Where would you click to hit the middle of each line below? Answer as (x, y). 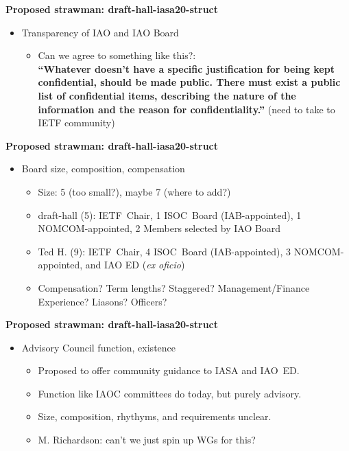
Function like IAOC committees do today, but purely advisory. (170, 393)
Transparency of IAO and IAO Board (100, 32)
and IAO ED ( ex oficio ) (135, 265)
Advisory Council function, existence (99, 347)
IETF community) (76, 123)
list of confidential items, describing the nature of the (167, 95)
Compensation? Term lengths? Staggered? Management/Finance (174, 287)
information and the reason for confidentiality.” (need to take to (186, 109)
